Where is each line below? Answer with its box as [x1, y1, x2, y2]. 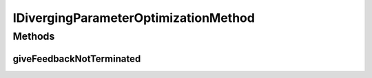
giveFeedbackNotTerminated [12, 53, 141, 64]
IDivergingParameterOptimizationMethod [12, 10, 255, 25]
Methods [12, 30, 55, 42]
